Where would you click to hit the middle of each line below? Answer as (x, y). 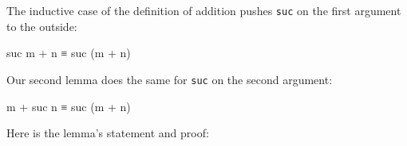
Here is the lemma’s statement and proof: (108, 133)
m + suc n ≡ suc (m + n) (69, 106)
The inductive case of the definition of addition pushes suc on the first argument (204, 10)
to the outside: (42, 26)
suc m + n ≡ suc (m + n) (69, 53)
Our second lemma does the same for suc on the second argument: (170, 79)
